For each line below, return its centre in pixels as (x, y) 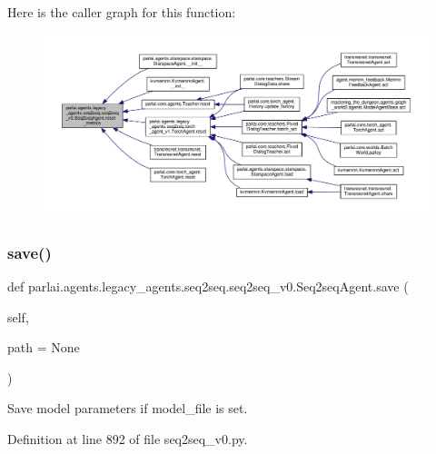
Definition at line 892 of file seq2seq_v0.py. (128, 439)
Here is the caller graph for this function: (122, 12)
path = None (44, 347)
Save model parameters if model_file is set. (128, 408)
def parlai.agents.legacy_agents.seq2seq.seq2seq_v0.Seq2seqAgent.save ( (208, 286)
